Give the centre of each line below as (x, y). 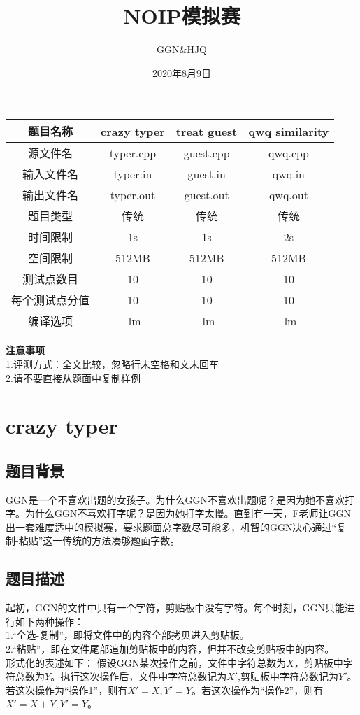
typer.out (133, 194)
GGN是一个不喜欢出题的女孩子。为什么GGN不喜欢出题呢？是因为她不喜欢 (175, 499)
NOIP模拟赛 (182, 16)
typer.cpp (133, 153)
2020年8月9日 (182, 72)
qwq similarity (289, 131)
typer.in (133, 174)
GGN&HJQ (182, 49)
